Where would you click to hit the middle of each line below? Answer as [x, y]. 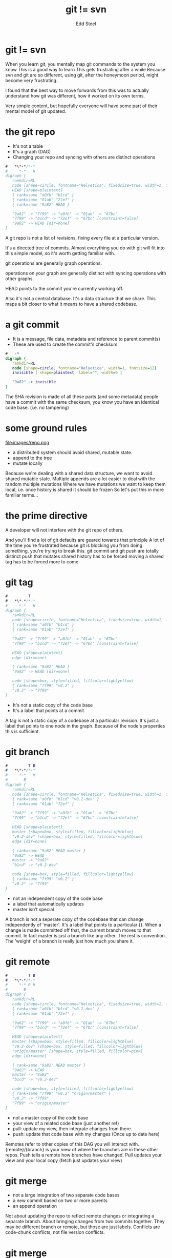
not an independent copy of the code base [58, 898]
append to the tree [32, 458]
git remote [28, 962]
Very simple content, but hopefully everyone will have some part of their [81, 106]
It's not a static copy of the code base [53, 705]
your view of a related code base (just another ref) [66, 1123]
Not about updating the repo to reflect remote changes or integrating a [80, 1216]
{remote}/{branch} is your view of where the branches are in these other [82, 1149]
